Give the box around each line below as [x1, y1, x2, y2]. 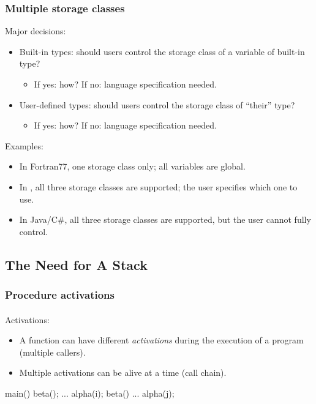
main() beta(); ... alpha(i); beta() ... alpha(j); [5, 386, 175, 399]
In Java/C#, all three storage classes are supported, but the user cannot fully [19, 213, 311, 226]
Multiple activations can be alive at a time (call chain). [19, 366, 227, 379]
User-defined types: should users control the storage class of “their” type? [19, 98, 295, 111]
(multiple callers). [19, 345, 86, 358]
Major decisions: [5, 24, 66, 37]
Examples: [5, 139, 43, 152]
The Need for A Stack [5, 255, 148, 274]
